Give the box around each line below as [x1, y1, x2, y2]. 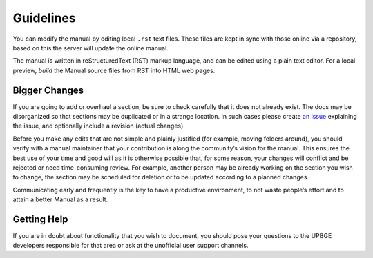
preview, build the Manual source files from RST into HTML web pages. [12, 66, 216, 75]
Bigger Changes [12, 84, 84, 96]
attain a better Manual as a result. [12, 195, 108, 204]
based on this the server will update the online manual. [12, 43, 169, 52]
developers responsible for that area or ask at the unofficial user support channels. [12, 241, 249, 250]
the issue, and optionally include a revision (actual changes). [12, 121, 186, 130]
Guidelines [12, 10, 76, 26]
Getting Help [12, 213, 68, 225]
